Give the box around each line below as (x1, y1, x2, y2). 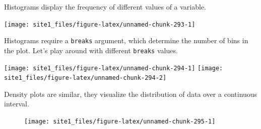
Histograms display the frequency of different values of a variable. (4, 2, 207, 12)
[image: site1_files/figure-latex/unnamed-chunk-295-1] (24, 118, 216, 125)
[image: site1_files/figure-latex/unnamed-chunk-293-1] (4, 21, 195, 28)
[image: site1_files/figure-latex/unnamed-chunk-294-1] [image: (4, 64, 223, 72)
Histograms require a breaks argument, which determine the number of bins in (4, 35, 248, 46)
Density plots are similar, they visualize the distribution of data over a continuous (4, 88, 257, 99)
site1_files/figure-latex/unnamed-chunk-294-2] (4, 74, 167, 82)
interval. (4, 98, 29, 109)
